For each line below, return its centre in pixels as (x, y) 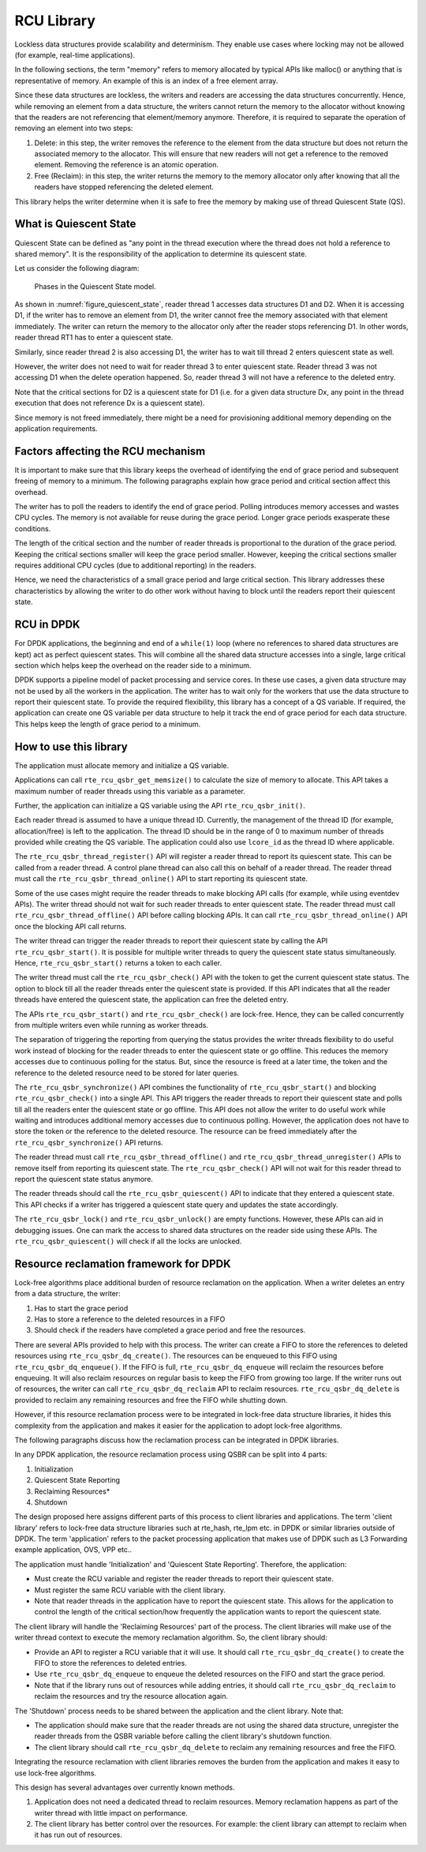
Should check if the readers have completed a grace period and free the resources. (170, 1330)
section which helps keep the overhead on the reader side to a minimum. (133, 665)
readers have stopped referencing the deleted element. (124, 187)
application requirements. (56, 429)
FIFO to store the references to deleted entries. (110, 1663)
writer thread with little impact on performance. (111, 1813)
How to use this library (71, 746)
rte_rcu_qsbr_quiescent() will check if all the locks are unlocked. (128, 1241)
